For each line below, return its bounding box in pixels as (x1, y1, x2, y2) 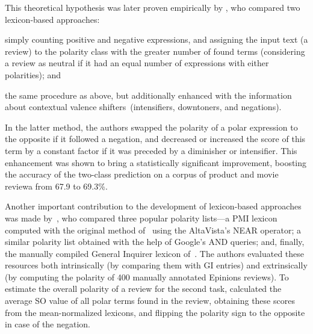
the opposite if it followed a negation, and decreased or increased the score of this (5, 132, 306, 145)
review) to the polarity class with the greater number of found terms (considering (5, 45, 305, 57)
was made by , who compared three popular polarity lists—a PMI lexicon (5, 211, 277, 224)
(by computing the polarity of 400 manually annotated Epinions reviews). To (5, 270, 289, 283)
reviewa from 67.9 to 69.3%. (5, 179, 108, 192)
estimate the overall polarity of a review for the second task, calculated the (5, 282, 282, 295)
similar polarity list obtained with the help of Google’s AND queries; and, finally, (5, 235, 305, 248)
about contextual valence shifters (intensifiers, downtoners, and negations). (5, 101, 282, 113)
